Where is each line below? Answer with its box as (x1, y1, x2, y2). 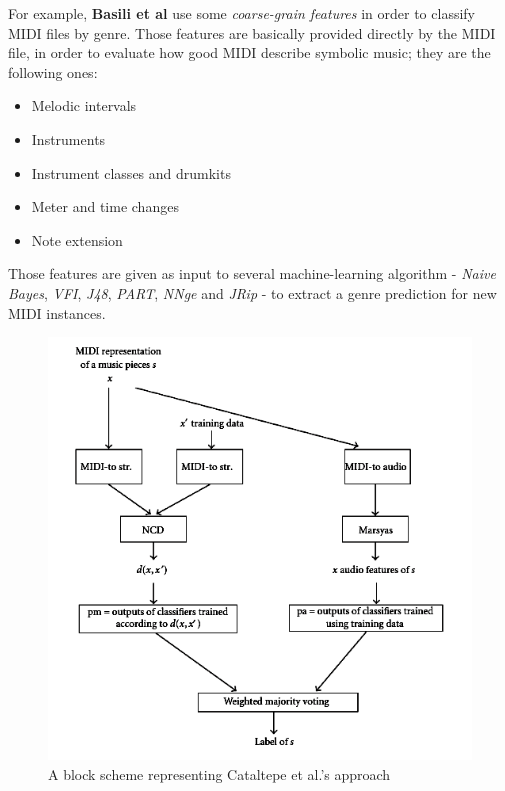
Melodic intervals (31, 95, 137, 116)
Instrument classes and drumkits (31, 162, 231, 183)
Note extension (31, 229, 123, 250)
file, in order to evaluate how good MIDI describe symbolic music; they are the (8, 42, 491, 63)
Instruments (31, 128, 106, 149)
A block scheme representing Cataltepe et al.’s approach (48, 763, 391, 784)
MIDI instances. (8, 302, 106, 323)
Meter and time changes (31, 196, 179, 217)
